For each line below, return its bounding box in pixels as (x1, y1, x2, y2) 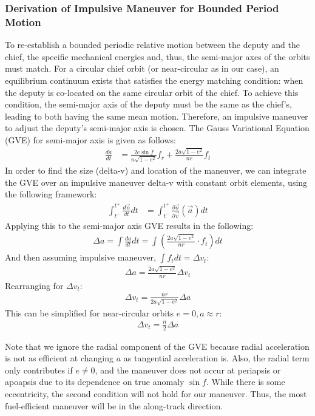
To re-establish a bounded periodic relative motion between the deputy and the (5, 38, 300, 51)
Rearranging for (5, 279, 64, 292)
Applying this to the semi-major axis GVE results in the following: (5, 219, 254, 231)
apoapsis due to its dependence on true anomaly (5, 375, 185, 388)
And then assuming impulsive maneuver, (5, 251, 156, 264)
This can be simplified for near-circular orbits (5, 306, 174, 319)
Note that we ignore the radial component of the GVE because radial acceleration (5, 339, 310, 352)
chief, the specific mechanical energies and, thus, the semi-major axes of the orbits (5, 50, 310, 63)
